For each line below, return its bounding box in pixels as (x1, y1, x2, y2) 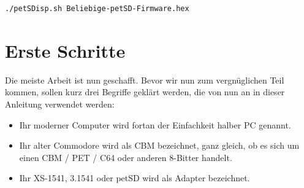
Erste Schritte (5, 37, 126, 63)
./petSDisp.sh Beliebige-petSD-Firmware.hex (5, 4, 189, 13)
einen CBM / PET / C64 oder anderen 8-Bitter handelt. (19, 151, 232, 163)
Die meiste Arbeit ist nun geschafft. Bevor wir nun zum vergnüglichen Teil (5, 73, 284, 86)
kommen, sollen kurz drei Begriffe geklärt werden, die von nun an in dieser (5, 85, 285, 98)
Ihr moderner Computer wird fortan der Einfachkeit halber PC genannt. (19, 118, 291, 131)
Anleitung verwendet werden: (5, 97, 115, 110)
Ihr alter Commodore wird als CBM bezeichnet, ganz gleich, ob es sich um (19, 139, 300, 152)
